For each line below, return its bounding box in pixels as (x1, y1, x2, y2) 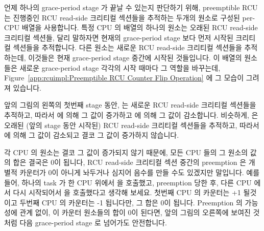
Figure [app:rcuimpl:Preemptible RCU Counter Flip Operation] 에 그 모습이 (4, 72, 244, 83)
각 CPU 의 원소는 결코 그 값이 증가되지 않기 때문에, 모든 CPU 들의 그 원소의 (4, 146, 248, 157)
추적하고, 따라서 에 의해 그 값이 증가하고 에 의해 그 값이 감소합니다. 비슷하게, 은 (4, 109, 258, 120)
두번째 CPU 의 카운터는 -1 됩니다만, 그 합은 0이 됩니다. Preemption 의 (19, 197, 243, 207)
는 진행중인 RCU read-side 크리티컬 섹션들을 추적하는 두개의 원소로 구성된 (4, 12, 240, 23)
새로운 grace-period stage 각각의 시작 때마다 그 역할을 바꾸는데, (19, 62, 221, 73)
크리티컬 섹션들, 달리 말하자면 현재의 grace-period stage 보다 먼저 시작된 (4, 32, 233, 43)
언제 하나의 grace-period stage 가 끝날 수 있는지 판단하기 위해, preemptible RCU (4, 2, 258, 12)
